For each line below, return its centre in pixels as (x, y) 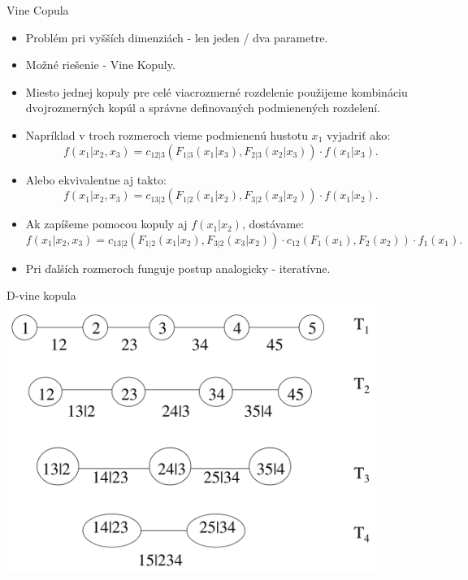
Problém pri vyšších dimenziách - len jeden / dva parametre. (177, 37)
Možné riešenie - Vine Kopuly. (100, 65)
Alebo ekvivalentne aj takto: (96, 179)
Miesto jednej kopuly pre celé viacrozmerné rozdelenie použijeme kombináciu (217, 91)
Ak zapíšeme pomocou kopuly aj (106, 224)
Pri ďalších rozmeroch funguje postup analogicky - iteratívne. (178, 268)
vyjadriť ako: (358, 134)
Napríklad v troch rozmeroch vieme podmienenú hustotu (167, 134)
